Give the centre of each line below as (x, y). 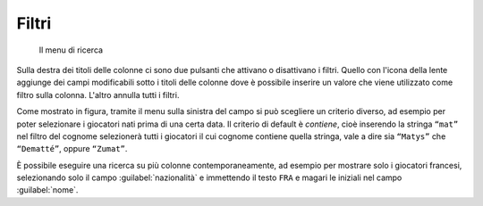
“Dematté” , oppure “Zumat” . (72, 149)
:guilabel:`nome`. (47, 190)
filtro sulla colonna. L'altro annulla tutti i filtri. (98, 95)
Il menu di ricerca (71, 50)
